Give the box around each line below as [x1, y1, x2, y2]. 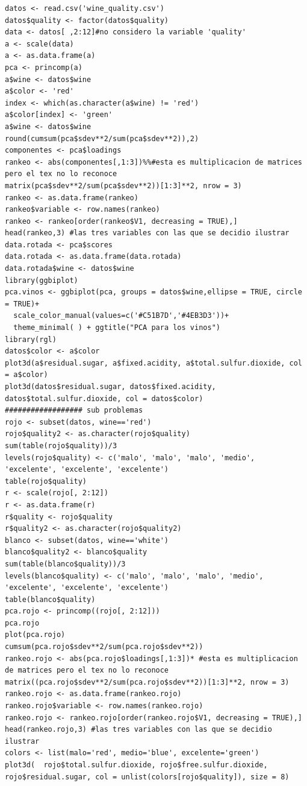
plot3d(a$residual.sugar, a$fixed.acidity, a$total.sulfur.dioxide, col [5, 358, 302, 367]
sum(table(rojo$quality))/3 [5, 441, 117, 450]
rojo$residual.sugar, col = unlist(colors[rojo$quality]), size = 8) [5, 772, 290, 781]
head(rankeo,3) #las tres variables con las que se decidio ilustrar [5, 229, 290, 238]
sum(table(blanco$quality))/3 [5, 559, 126, 568]
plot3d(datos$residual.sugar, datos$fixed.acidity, [5, 382, 216, 391]
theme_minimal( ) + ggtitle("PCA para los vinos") [13, 323, 220, 332]
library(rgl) [5, 335, 57, 344]
